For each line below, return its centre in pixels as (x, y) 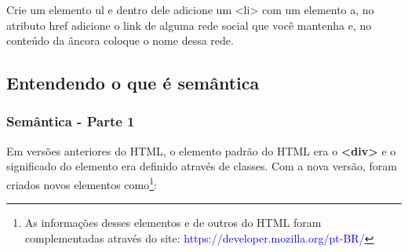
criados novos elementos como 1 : (82, 183)
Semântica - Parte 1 (71, 121)
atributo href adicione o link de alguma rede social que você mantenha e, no (189, 25)
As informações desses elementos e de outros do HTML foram (173, 223)
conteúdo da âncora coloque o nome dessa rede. (120, 40)
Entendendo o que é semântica (133, 83)
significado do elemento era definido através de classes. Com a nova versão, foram (202, 166)
